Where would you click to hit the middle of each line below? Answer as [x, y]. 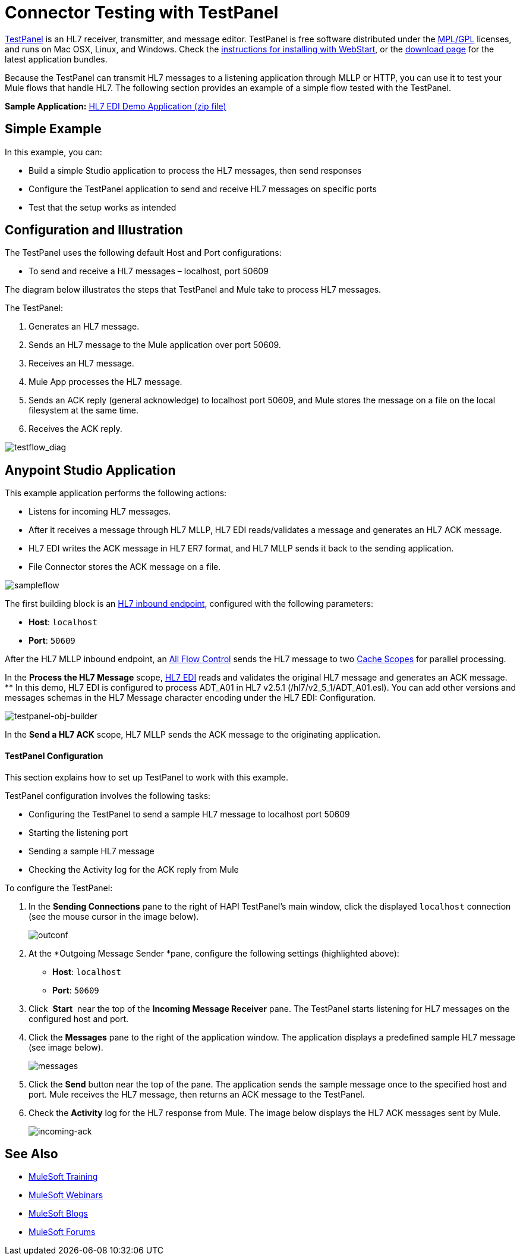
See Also [31, 1154]
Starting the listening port [78, 832]
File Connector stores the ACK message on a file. [125, 567]
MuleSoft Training [63, 1177]
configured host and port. [79, 1018]
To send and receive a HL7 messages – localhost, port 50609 [149, 271]
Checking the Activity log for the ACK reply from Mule [134, 869]
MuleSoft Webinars [66, 1195]
